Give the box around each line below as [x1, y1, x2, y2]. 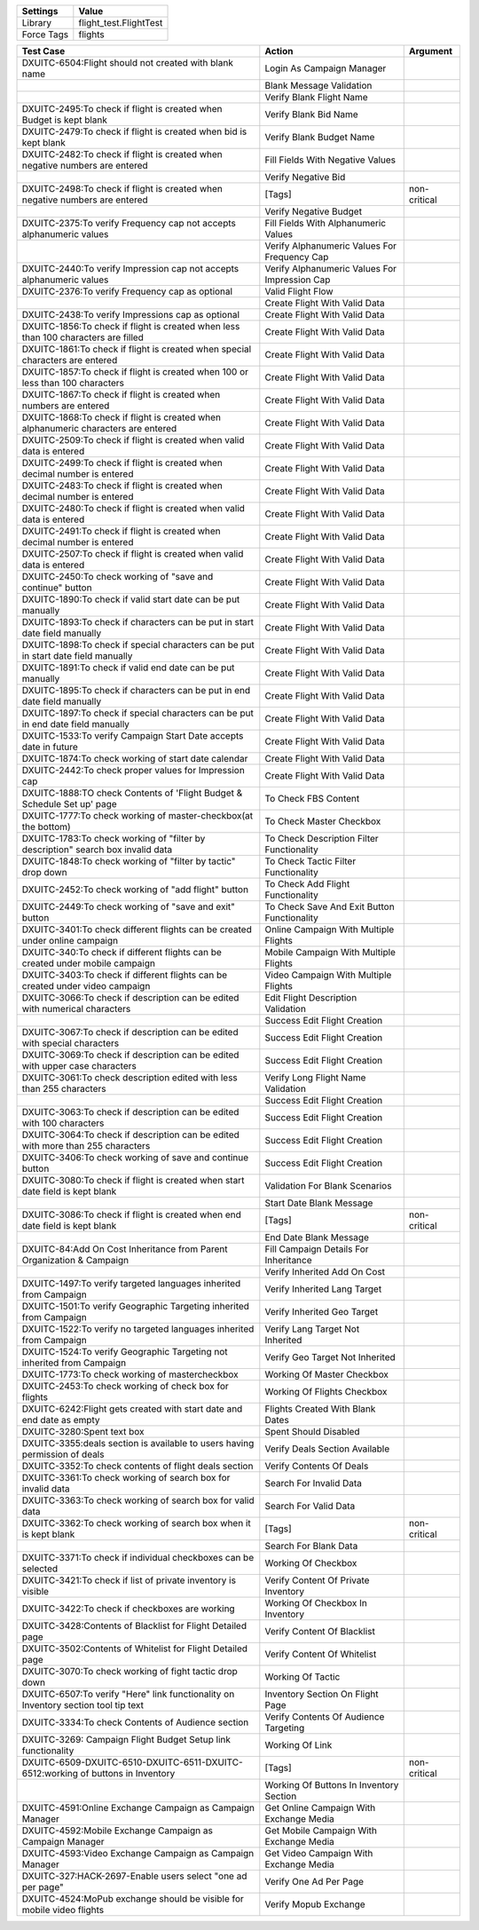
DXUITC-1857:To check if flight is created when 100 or [21, 366, 248, 377]
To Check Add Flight [264, 878, 350, 890]
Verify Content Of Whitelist [264, 1648, 377, 1660]
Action [264, 45, 294, 57]
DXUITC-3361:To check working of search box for [21, 1472, 231, 1483]
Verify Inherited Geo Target [264, 1306, 379, 1317]
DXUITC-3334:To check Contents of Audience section [21, 1716, 249, 1728]
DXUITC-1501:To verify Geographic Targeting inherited [21, 1301, 250, 1312]
